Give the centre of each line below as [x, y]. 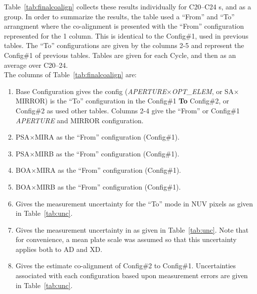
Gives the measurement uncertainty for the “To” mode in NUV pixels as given [134, 203]
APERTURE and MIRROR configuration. [80, 120]
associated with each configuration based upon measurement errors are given [132, 275]
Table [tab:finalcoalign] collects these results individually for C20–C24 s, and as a [128, 6]
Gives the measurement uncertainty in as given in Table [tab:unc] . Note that [132, 229]
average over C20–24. [36, 65]
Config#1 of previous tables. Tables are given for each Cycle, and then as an [120, 55]
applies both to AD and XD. [59, 249]
